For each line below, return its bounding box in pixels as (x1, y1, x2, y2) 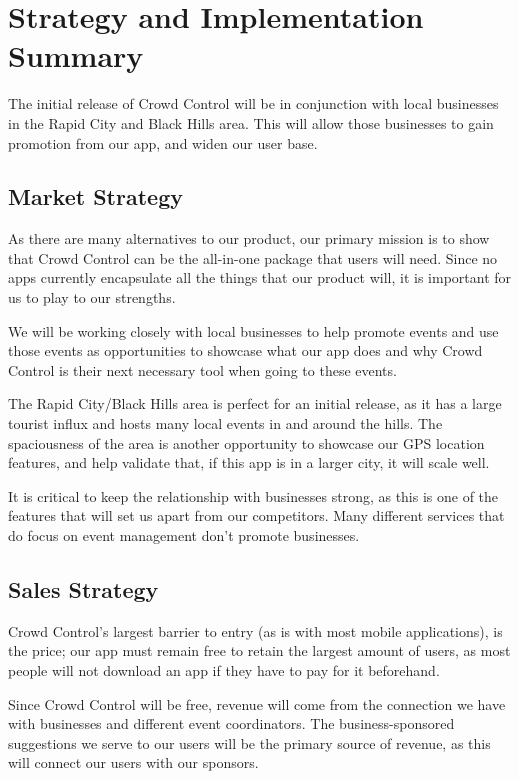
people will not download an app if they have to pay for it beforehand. (8, 660, 440, 680)
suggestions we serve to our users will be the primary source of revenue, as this (8, 732, 491, 753)
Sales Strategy (8, 574, 159, 604)
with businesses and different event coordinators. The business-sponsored (8, 713, 455, 734)
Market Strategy (8, 181, 183, 212)
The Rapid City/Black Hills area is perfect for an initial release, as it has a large (8, 393, 502, 414)
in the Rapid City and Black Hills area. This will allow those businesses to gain (8, 112, 494, 133)
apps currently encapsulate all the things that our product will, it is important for (8, 267, 512, 288)
